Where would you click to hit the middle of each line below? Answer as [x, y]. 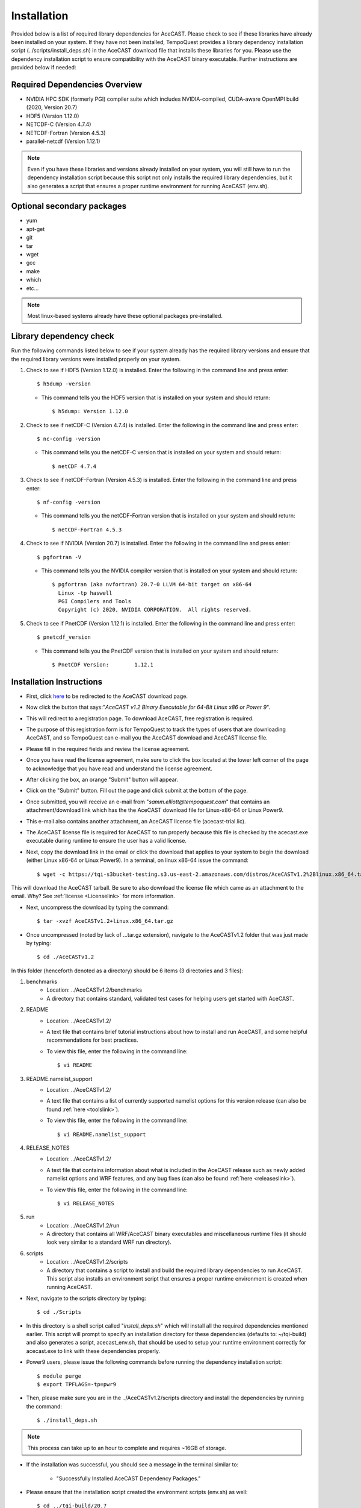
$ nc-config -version [69, 439]
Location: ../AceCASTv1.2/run [83, 1225]
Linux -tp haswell [85, 593]
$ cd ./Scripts [59, 1312]
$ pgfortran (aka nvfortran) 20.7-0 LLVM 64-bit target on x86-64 [152, 585]
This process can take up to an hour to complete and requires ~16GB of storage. [127, 1448]
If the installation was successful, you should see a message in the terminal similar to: [132, 1465]
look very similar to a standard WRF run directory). [109, 1242]
